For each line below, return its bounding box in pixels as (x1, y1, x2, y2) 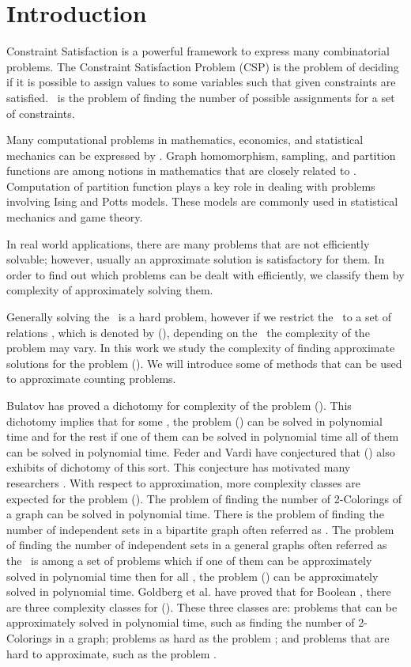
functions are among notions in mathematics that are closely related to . (6, 162, 356, 179)
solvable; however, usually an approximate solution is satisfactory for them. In (6, 251, 385, 267)
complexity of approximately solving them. (6, 282, 213, 298)
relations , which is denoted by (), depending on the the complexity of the (6, 324, 370, 340)
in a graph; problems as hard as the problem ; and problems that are (55, 629, 390, 646)
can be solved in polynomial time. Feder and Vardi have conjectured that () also (6, 443, 395, 460)
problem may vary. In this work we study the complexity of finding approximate (6, 339, 395, 356)
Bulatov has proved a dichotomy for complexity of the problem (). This (6, 397, 352, 413)
